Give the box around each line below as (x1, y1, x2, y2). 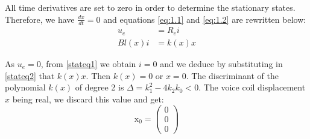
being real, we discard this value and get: (12, 92, 164, 105)
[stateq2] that (5, 69, 55, 81)
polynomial (5, 81, 46, 93)
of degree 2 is (75, 81, 124, 93)
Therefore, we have (5, 13, 75, 25)
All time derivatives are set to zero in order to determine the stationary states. (5, 1, 296, 13)
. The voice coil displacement (198, 81, 306, 93)
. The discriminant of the (186, 69, 279, 81)
